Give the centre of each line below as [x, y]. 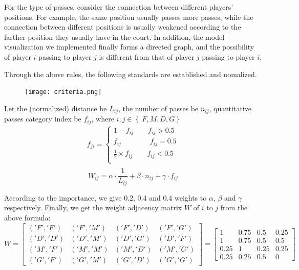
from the [234, 207]
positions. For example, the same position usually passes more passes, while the [129, 17]
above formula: [27, 217]
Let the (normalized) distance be [56, 108]
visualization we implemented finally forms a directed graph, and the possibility [129, 47]
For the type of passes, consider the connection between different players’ [119, 7]
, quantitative [230, 108]
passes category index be [43, 119]
